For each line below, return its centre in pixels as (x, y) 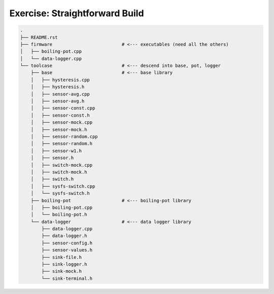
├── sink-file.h (62, 257)
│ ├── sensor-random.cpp (64, 137)
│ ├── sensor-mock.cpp (62, 122)
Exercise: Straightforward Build (77, 13)
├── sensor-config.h (67, 243)
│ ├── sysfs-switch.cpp (63, 186)
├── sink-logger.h (64, 264)
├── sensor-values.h (67, 250)
